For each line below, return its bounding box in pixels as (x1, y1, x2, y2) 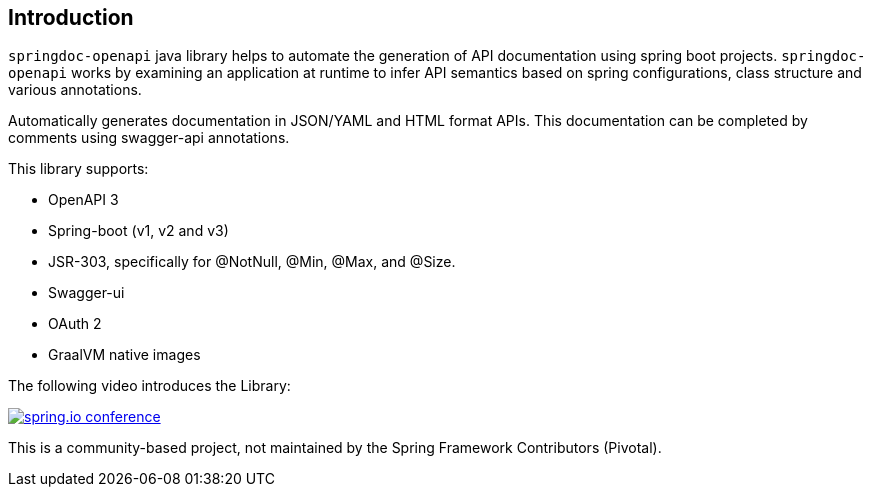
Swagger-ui (48, 284, 125, 302)
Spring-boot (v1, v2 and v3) (48, 222, 229, 240)
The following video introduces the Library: (8, 377, 291, 395)
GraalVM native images (48, 346, 201, 364)
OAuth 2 (48, 315, 102, 333)
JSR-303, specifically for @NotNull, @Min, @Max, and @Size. (48, 253, 456, 271)
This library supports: (8, 160, 149, 178)
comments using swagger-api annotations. (8, 129, 290, 147)
